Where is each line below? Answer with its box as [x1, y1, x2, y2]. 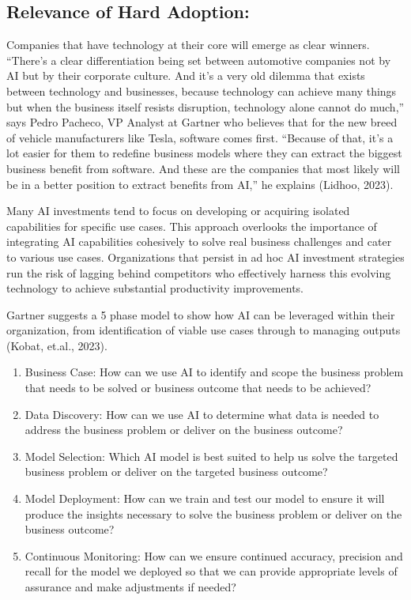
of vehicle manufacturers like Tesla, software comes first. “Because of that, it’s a [6, 129, 394, 145]
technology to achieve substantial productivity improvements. [6, 280, 304, 296]
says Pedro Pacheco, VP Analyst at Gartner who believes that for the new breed [6, 114, 398, 130]
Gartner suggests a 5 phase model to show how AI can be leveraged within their [6, 306, 395, 323]
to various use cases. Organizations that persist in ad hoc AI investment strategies [6, 248, 405, 265]
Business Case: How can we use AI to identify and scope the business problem [25, 364, 404, 380]
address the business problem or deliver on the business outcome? [25, 421, 343, 438]
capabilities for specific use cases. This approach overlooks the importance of [6, 217, 377, 234]
